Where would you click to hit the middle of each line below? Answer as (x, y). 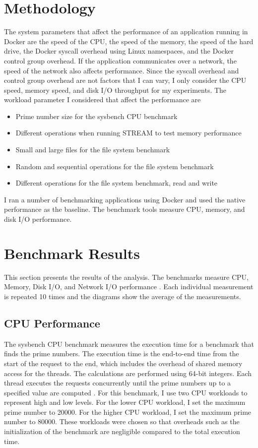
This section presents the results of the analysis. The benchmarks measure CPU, (127, 277)
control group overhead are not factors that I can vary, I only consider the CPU (125, 80)
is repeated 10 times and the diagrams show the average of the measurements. (123, 296)
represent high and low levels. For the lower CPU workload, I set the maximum (125, 402)
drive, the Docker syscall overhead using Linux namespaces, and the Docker (119, 51)
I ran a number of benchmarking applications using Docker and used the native (125, 199)
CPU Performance (52, 323)
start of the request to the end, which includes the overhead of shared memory (123, 363)
